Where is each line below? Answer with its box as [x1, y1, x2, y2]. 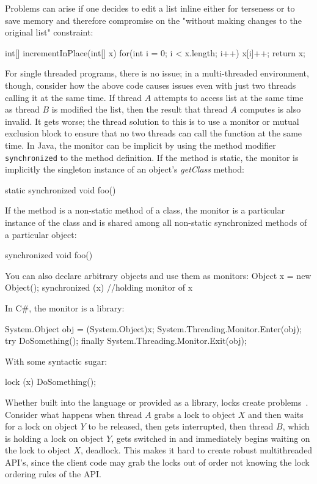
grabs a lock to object [154, 408, 236, 420]
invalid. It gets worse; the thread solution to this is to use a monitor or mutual [5, 114, 299, 127]
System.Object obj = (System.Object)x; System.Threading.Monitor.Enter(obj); [5, 322, 302, 335]
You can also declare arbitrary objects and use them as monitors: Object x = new [5, 269, 312, 281]
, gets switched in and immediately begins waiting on [111, 431, 310, 444]
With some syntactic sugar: [5, 354, 107, 367]
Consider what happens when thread [5, 408, 142, 420]
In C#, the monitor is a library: [5, 301, 125, 314]
